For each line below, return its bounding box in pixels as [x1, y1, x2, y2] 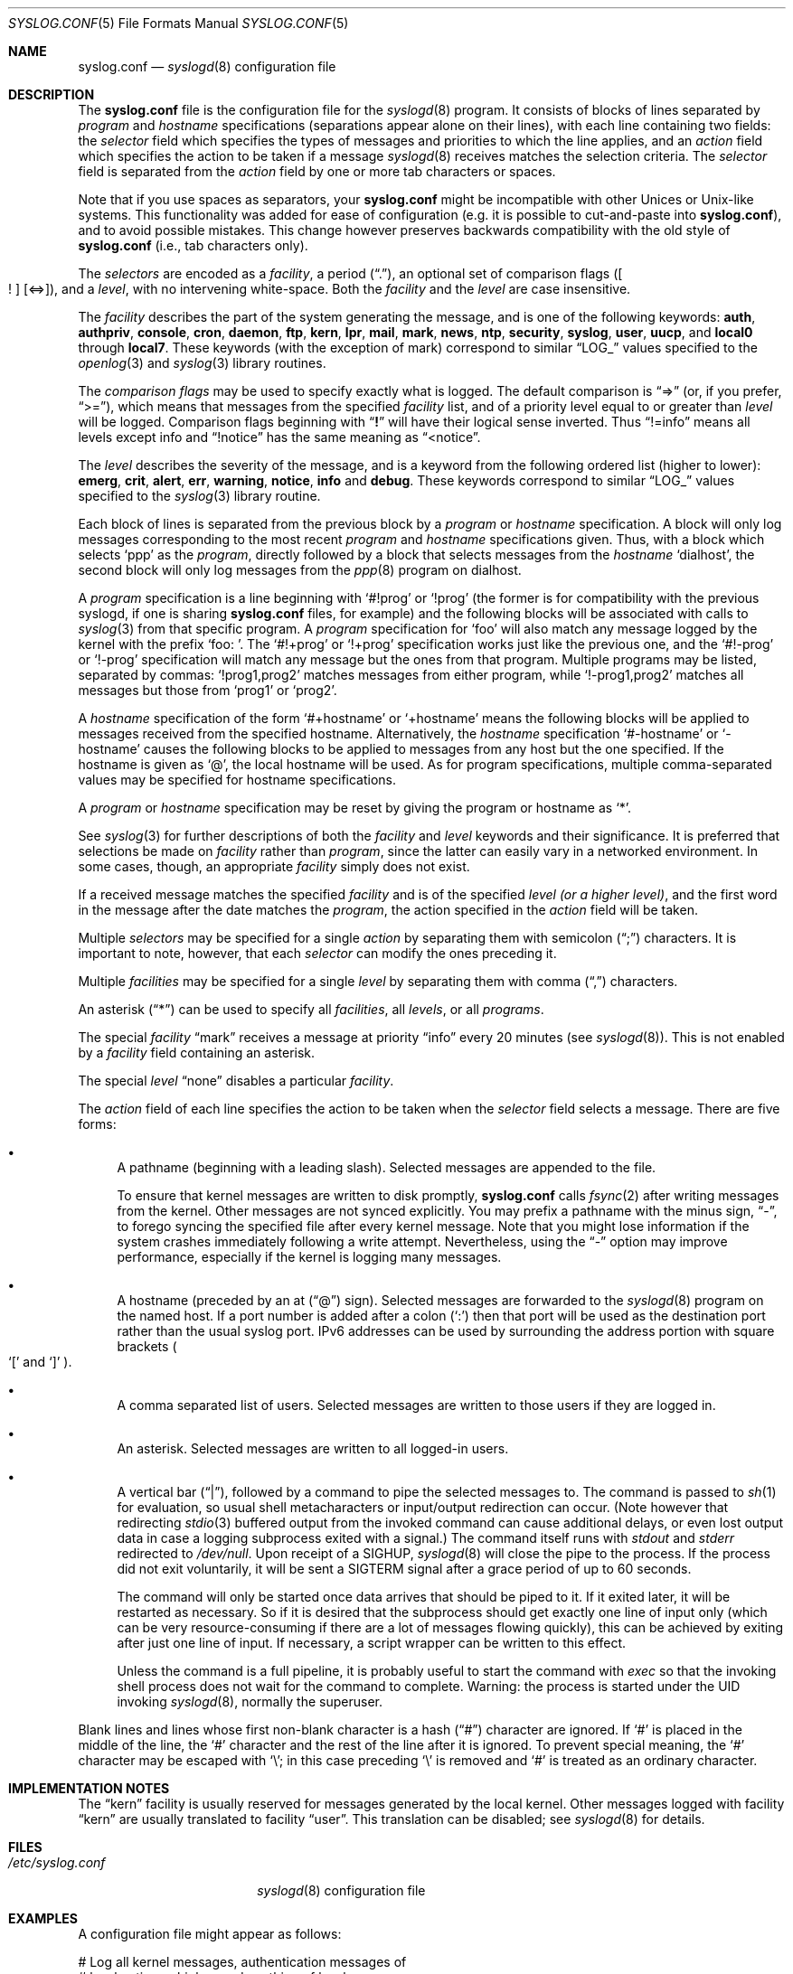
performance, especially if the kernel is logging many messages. [117, 1249, 502, 1264]
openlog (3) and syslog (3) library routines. [78, 355, 326, 371]
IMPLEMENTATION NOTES [8, 1781, 170, 1796]
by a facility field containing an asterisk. [78, 1045, 316, 1060]
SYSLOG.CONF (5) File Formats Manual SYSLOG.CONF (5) [8, 15, 349, 31]
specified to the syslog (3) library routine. [78, 488, 321, 503]
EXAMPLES [8, 1911, 78, 1926]
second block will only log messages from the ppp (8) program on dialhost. [78, 562, 522, 578]
